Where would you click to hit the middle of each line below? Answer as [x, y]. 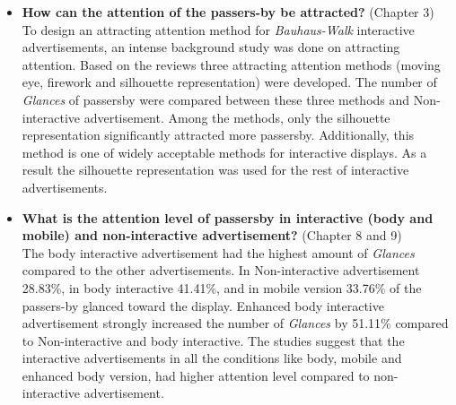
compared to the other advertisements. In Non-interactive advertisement [221, 270]
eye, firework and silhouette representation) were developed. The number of [229, 82]
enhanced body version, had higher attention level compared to [196, 375]
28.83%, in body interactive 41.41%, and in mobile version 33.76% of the [222, 287]
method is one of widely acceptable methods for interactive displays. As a [224, 152]
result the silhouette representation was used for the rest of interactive [215, 170]
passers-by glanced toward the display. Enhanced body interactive [203, 305]
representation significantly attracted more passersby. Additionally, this [218, 135]
